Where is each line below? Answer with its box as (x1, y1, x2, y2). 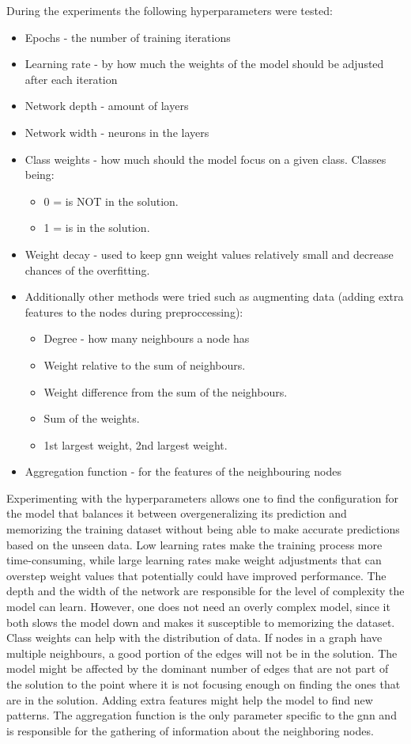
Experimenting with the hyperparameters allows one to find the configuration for (6, 489, 399, 506)
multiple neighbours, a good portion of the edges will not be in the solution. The (6, 644, 398, 661)
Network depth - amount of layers (25, 97, 189, 114)
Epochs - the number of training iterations (25, 28, 231, 45)
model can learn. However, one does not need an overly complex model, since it (6, 598, 390, 615)
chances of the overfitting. (25, 261, 150, 278)
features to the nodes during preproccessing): (25, 303, 243, 320)
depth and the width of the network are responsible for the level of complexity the (6, 583, 405, 599)
